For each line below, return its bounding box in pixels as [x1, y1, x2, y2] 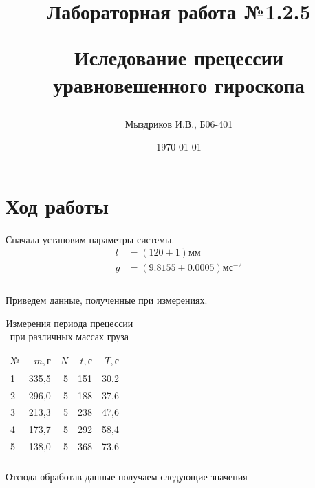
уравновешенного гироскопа [53, 70, 305, 98]
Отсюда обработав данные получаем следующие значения [6, 469, 248, 483]
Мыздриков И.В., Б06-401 [124, 116, 233, 131]
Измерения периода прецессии [6, 315, 133, 330]
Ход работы [6, 191, 109, 219]
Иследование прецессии [74, 43, 284, 71]
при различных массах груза [10, 329, 129, 344]
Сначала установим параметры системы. [6, 232, 175, 246]
